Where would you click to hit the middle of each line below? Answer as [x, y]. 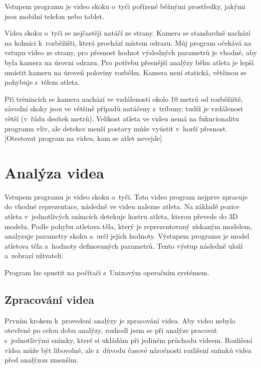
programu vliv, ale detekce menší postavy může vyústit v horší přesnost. [116, 128]
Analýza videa [54, 172]
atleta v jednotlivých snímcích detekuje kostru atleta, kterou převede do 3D [121, 216]
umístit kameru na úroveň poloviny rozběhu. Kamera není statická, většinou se [126, 72]
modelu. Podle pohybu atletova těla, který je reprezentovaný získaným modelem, [128, 226]
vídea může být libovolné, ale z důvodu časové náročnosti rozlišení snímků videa [128, 350]
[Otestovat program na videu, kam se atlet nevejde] [83, 138]
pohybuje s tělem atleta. [42, 82]
